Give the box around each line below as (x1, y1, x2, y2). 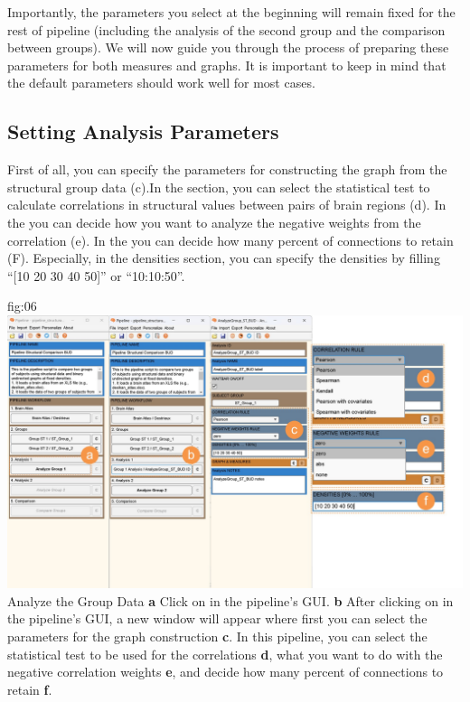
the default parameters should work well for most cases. (7, 73, 315, 92)
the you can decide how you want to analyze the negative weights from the (7, 212, 421, 231)
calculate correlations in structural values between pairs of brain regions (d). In (7, 195, 446, 214)
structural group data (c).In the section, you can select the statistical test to (7, 177, 430, 196)
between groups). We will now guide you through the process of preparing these (7, 38, 449, 57)
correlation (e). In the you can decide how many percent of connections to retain (7, 230, 454, 249)
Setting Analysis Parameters (7, 117, 279, 145)
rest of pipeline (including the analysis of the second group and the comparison (7, 20, 446, 39)
